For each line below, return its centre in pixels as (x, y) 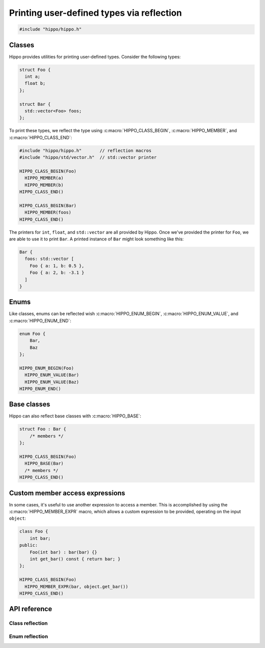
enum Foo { (32, 334)
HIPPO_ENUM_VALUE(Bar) (52, 375)
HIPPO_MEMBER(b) (44, 185)
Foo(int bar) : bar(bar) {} (64, 552)
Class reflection (28, 623)
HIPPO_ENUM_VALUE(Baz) (52, 382)
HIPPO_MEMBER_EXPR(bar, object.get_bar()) (77, 587)
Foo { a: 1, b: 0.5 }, (57, 266)
